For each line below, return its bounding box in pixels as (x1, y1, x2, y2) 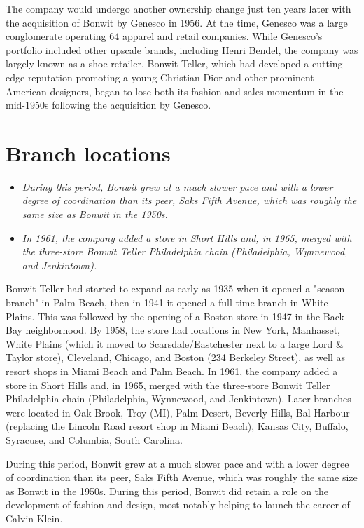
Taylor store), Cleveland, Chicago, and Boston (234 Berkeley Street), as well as (6, 350, 345, 365)
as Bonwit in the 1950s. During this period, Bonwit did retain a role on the (6, 483, 329, 498)
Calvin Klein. (6, 510, 63, 525)
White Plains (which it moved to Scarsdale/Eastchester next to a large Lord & (6, 336, 344, 351)
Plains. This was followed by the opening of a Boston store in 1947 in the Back (6, 309, 344, 323)
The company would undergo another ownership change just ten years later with (6, 1, 351, 15)
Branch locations (6, 138, 171, 167)
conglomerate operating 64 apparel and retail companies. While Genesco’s (6, 29, 323, 43)
